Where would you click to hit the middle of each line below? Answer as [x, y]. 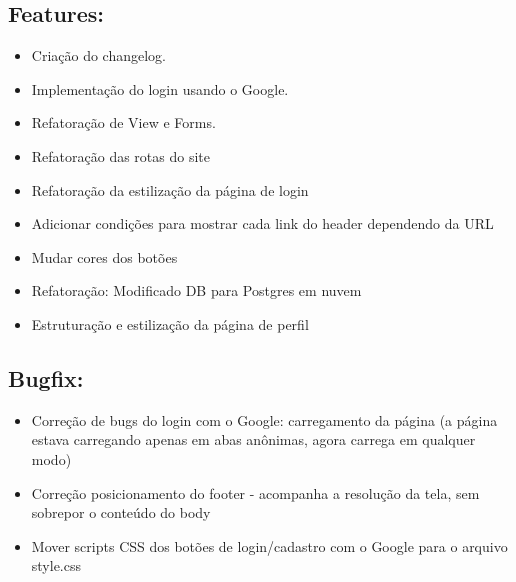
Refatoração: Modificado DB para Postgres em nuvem [196, 290]
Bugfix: [46, 377]
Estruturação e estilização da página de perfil [170, 323]
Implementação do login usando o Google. [160, 88]
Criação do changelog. [99, 55]
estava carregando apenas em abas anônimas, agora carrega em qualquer [253, 439]
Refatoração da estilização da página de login [170, 189]
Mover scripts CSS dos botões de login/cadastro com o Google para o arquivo [269, 545]
